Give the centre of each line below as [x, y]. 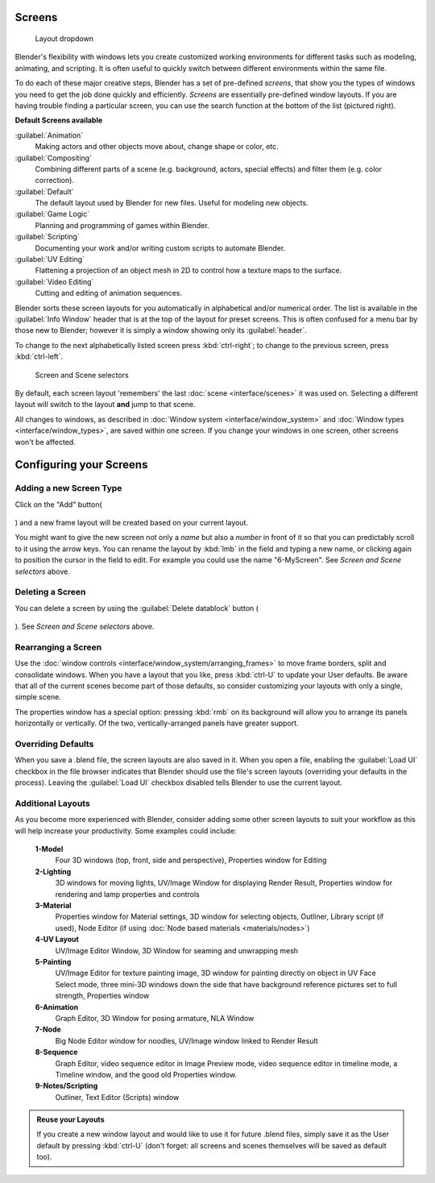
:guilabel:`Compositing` [54, 158]
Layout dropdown [64, 39]
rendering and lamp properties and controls [128, 894]
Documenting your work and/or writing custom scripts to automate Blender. [160, 248]
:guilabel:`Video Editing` [54, 281]
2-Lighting [53, 871]
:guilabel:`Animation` [49, 135]
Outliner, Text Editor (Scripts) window [117, 1097]
